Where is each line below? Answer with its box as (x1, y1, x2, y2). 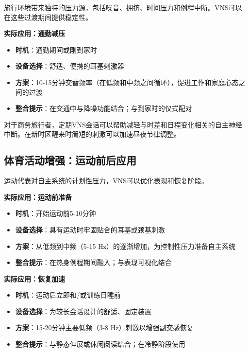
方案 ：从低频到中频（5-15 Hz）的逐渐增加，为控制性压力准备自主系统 (15, 241, 235, 251)
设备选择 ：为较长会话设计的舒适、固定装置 (15, 306, 151, 316)
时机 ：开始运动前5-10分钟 (15, 208, 96, 218)
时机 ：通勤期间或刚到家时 (15, 44, 97, 54)
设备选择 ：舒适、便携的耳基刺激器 (15, 61, 124, 71)
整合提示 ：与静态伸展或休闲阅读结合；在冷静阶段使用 (15, 339, 185, 349)
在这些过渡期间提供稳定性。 (4, 12, 92, 22)
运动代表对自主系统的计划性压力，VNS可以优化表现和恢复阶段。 (4, 176, 208, 186)
